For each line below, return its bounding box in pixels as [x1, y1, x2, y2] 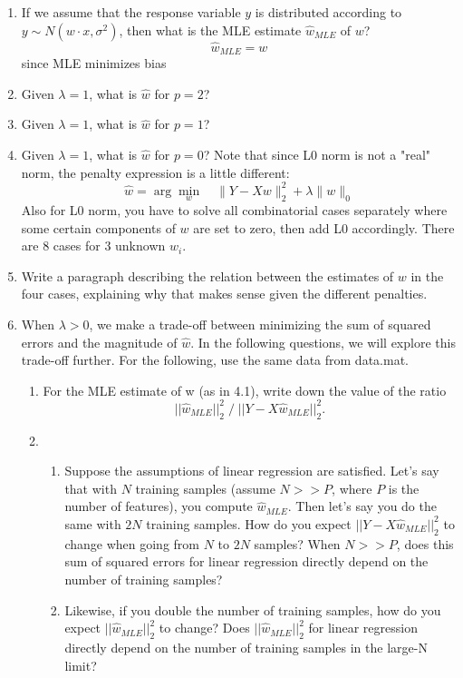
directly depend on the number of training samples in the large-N [64, 637, 428, 656]
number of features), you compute [64, 496, 253, 516]
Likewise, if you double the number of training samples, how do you [64, 600, 441, 619]
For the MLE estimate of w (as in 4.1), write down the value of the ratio [43, 380, 447, 399]
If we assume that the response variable [21, 3, 241, 21]
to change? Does [159, 618, 250, 637]
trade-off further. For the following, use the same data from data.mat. [21, 350, 409, 369]
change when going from [64, 534, 199, 553]
